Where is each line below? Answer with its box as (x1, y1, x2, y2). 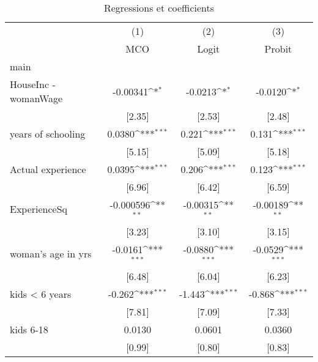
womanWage (10, 91, 63, 105)
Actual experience (10, 162, 86, 176)
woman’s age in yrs (10, 246, 92, 261)
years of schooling (10, 127, 86, 141)
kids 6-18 (10, 322, 48, 336)
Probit (264, 42, 292, 56)
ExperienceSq (10, 202, 68, 216)
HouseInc (10, 77, 50, 91)
